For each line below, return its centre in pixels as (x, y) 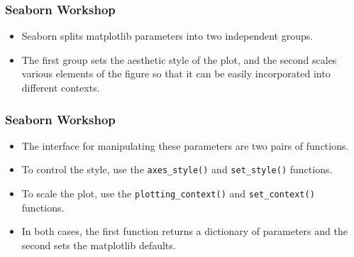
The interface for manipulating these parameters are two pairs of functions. (185, 145)
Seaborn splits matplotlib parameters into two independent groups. (167, 36)
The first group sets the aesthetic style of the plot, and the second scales (179, 59)
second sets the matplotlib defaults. (99, 245)
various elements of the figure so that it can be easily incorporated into (176, 73)
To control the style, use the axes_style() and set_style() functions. (177, 169)
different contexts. (61, 87)
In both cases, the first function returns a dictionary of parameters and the (184, 231)
